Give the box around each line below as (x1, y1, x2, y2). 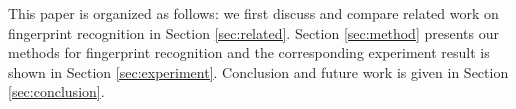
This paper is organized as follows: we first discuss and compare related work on (8, 3, 499, 23)
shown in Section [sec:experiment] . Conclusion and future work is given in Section (8, 61, 509, 82)
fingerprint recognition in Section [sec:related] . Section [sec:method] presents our (8, 22, 499, 43)
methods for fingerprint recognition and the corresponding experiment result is (8, 42, 490, 63)
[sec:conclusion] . (8, 81, 105, 102)
